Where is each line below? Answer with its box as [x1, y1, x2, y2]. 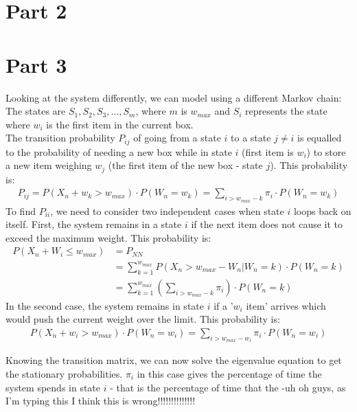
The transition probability [5, 130, 115, 145]
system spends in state [5, 380, 101, 394]
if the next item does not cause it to [191, 217, 343, 231]
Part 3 [5, 50, 67, 78]
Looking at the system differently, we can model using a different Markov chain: [5, 90, 342, 104]
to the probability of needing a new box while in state [5, 144, 232, 159]
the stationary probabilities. [5, 367, 123, 381]
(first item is [242, 144, 294, 159]
